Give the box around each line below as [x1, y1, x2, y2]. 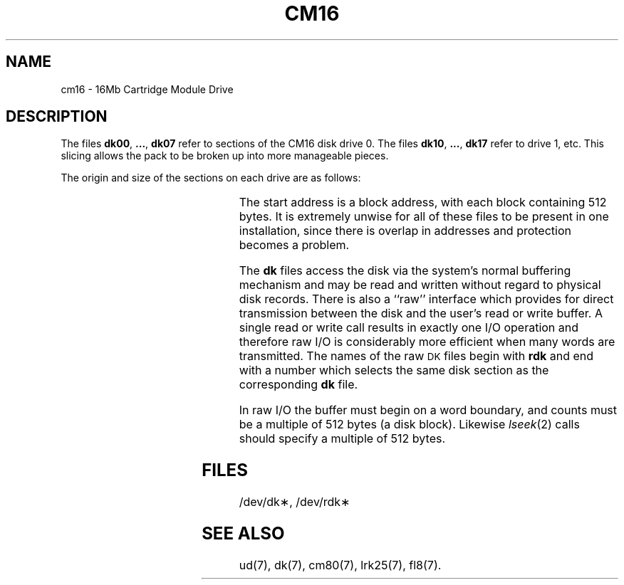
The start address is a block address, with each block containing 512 [239, 195, 607, 210]
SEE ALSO [202, 523, 285, 544]
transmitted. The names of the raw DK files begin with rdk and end [239, 349, 594, 364]
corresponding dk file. [239, 377, 358, 392]
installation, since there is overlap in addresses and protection [239, 223, 571, 238]
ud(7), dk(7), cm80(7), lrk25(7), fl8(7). [239, 558, 442, 573]
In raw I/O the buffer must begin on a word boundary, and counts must [239, 403, 618, 418]
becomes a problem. [239, 238, 350, 253]
